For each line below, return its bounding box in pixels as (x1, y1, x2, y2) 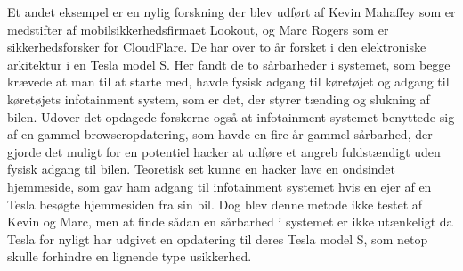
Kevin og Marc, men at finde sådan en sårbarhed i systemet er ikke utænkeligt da (7, 212, 453, 231)
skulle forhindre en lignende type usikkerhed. (7, 247, 252, 266)
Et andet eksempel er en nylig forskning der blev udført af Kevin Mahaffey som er (7, 3, 456, 21)
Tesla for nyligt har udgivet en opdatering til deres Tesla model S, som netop (7, 229, 428, 248)
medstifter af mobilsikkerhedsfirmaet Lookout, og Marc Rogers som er (7, 20, 389, 38)
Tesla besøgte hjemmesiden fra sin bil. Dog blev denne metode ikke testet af (7, 194, 423, 213)
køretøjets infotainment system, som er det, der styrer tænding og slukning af (7, 89, 430, 108)
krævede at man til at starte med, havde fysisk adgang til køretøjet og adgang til (7, 72, 450, 91)
